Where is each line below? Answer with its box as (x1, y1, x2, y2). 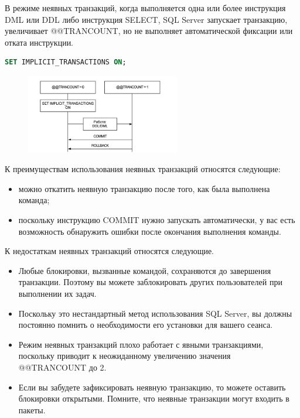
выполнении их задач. (18, 287, 97, 299)
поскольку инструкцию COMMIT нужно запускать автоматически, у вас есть (18, 214, 295, 226)
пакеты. (18, 403, 46, 416)
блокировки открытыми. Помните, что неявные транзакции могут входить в (18, 392, 289, 405)
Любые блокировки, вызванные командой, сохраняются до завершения (18, 264, 271, 276)
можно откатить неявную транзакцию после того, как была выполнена (18, 182, 270, 194)
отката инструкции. (5, 36, 74, 48)
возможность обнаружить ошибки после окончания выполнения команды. (18, 225, 281, 237)
